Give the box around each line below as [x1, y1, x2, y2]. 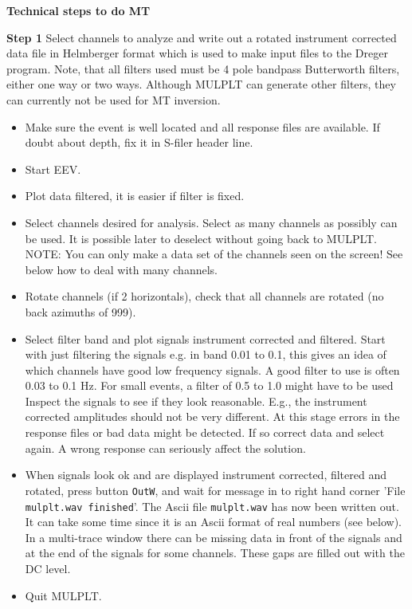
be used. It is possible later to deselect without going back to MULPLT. [25, 230, 378, 246]
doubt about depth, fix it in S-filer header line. [25, 134, 253, 151]
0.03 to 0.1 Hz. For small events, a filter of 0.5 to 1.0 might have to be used [25, 377, 394, 394]
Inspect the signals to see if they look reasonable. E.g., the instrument [25, 392, 367, 409]
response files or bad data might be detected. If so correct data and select [25, 424, 385, 441]
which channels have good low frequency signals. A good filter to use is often [25, 361, 400, 378]
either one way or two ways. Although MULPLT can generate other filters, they [6, 76, 396, 92]
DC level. [25, 560, 71, 576]
